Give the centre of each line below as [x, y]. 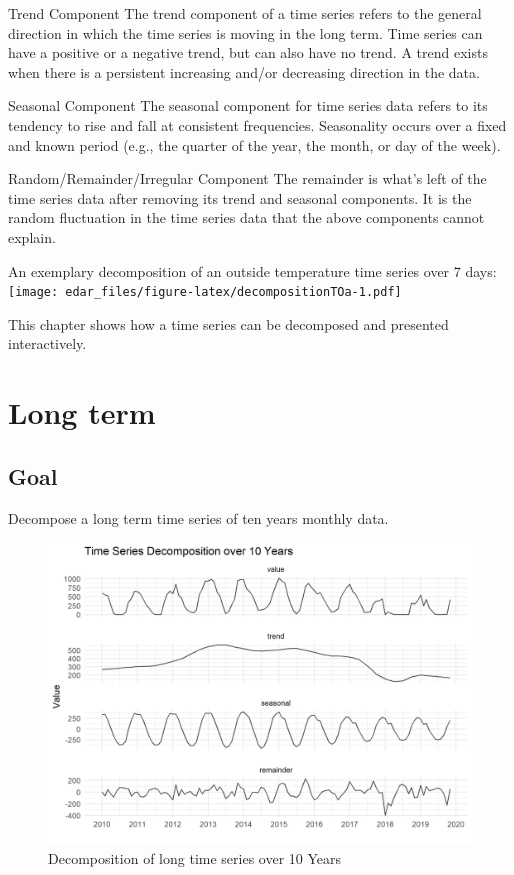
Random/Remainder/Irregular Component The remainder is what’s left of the [247, 178]
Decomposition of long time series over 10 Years [195, 858]
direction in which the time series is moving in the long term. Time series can [245, 32]
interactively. [47, 343]
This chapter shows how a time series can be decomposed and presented [228, 323]
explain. [32, 236]
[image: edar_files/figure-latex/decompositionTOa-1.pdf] [205, 292]
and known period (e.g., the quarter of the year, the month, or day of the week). [254, 144]
